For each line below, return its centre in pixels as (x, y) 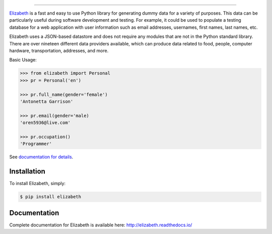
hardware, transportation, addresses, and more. (59, 50)
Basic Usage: (23, 60)
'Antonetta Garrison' (47, 101)
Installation (27, 171)
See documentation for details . (41, 157)
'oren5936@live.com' (45, 123)
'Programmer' (36, 144)
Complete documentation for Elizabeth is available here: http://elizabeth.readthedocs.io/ (101, 225)
